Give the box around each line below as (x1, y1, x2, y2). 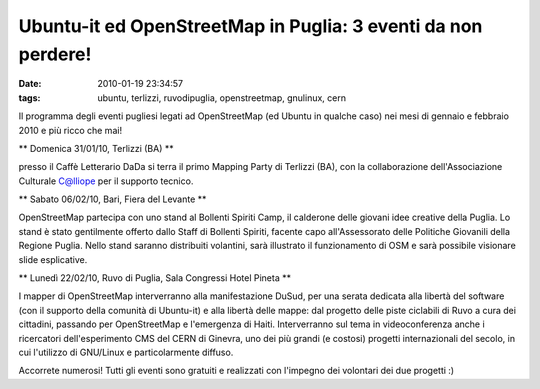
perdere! (18, 43, 92, 65)
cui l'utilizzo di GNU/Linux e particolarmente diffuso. (18, 346, 234, 358)
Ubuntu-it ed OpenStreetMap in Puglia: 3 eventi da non (18, 15, 483, 37)
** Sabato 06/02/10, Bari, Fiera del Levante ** (18, 193, 207, 205)
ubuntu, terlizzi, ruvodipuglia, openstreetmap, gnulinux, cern (97, 91, 347, 104)
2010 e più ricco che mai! (18, 124, 123, 136)
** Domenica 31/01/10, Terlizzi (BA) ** (18, 142, 174, 154)
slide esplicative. (18, 253, 88, 265)
